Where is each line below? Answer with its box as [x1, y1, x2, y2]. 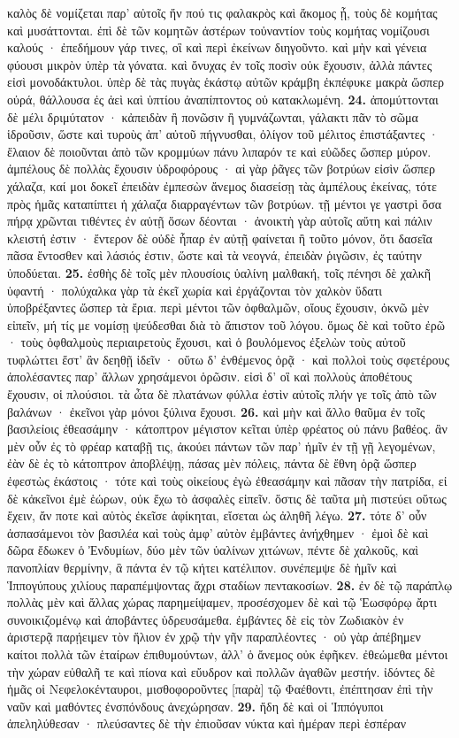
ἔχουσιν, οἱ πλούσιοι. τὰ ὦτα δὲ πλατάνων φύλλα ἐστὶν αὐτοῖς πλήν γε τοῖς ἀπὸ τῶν [7, 385, 437, 404]
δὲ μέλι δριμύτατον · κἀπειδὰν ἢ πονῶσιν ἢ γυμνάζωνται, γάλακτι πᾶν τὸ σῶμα [7, 107, 418, 126]
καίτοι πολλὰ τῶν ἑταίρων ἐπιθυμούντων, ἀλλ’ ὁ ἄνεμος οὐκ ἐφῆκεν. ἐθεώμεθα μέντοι [7, 644, 448, 663]
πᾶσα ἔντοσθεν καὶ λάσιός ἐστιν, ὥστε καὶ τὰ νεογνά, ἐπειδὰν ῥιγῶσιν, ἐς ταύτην [7, 246, 422, 265]
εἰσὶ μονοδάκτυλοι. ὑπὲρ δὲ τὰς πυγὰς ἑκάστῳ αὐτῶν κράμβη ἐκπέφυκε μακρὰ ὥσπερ [7, 73, 445, 91]
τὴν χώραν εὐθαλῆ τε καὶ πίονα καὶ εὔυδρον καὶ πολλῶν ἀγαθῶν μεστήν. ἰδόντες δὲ [7, 662, 435, 680]
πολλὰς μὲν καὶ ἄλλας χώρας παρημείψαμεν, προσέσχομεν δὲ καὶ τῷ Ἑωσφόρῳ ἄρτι [7, 593, 438, 611]
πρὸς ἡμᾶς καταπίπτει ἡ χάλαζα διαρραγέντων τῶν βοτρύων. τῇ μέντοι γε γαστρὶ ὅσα [7, 194, 442, 212]
